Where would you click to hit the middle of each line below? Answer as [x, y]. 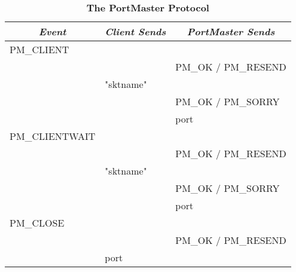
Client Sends [135, 31]
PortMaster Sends [231, 31]
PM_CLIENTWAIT [53, 136]
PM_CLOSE [37, 223]
